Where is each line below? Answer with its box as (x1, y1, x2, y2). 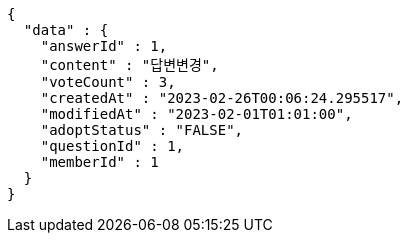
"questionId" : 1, (40, 138, 185, 154)
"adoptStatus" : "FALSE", (40, 122, 244, 138)
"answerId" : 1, (40, 38, 168, 54)
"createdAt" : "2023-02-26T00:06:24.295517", (40, 90, 404, 106)
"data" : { (23, 22, 109, 38)
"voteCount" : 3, (40, 74, 176, 90)
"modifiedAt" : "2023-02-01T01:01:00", (40, 106, 353, 122)
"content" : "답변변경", (40, 57, 219, 73)
